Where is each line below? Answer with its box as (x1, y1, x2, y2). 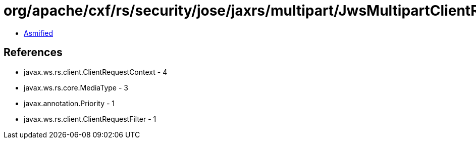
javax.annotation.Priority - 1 (24, 99, 115, 108)
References (4, 46, 63, 59)
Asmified (24, 28, 54, 37)
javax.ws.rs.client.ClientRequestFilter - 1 (24, 114, 156, 123)
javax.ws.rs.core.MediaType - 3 (24, 83, 128, 92)
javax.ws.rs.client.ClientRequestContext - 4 (24, 67, 168, 76)
